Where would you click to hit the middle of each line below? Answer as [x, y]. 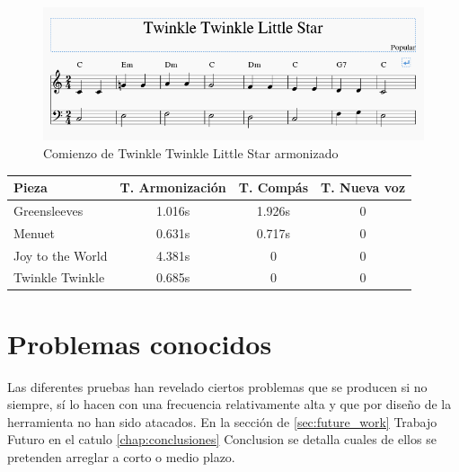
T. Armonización [173, 187]
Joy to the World [61, 255]
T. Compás [274, 187]
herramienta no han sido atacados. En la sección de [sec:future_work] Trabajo [222, 421]
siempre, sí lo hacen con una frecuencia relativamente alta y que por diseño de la [229, 404]
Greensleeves [49, 210]
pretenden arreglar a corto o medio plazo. [121, 456]
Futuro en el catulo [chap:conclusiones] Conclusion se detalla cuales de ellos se [222, 439]
